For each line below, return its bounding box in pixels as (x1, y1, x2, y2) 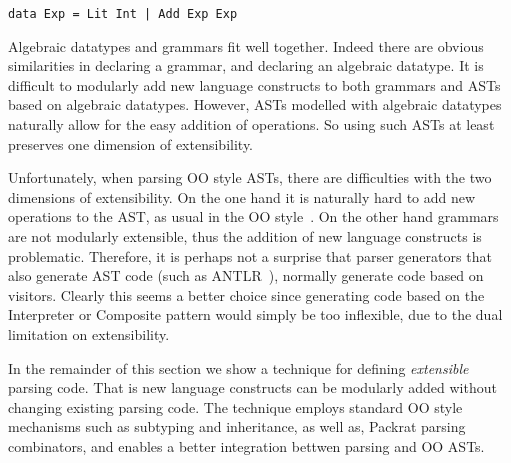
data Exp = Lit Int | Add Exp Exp (8, 7, 238, 21)
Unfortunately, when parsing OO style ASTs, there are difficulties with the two (8, 167, 492, 188)
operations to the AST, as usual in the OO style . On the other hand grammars (8, 206, 499, 227)
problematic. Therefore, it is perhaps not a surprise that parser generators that (8, 245, 492, 266)
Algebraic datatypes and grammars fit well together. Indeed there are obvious (8, 35, 484, 56)
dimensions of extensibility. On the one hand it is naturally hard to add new (8, 186, 476, 207)
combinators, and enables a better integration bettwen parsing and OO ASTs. (8, 435, 485, 456)
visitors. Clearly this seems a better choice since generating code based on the (8, 284, 485, 305)
